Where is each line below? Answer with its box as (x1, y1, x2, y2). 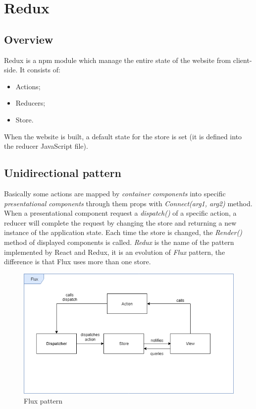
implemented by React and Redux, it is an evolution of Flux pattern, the (4, 246, 225, 257)
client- (233, 55, 252, 65)
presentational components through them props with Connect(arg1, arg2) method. (4, 198, 253, 208)
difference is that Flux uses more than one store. (4, 256, 151, 267)
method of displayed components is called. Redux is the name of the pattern (4, 236, 234, 247)
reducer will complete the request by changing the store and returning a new (4, 217, 237, 228)
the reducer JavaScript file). (4, 141, 88, 151)
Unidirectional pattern (4, 165, 122, 180)
